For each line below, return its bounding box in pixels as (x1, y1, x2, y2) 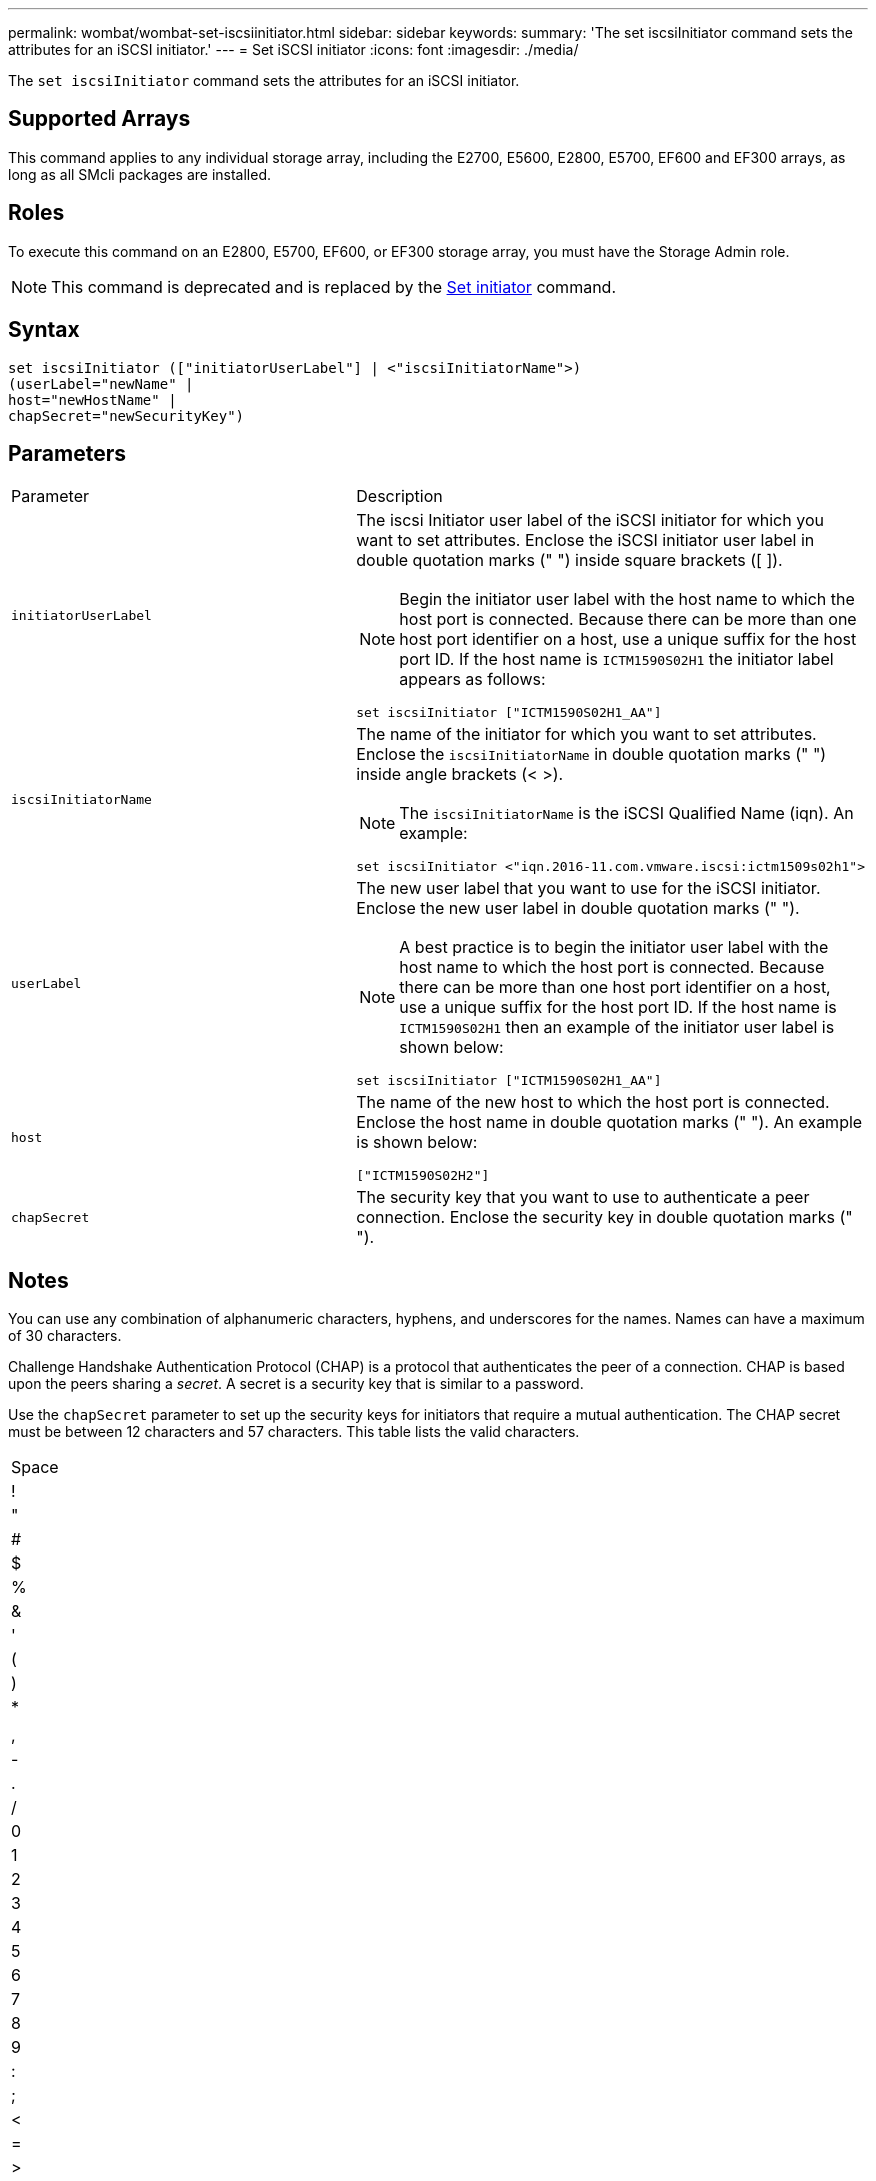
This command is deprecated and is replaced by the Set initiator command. (51, 276, 616, 297)
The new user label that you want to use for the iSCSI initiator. (356, 878, 821, 899)
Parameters (8, 440, 126, 466)
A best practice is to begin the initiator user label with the (399, 937, 829, 958)
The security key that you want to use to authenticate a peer (356, 1187, 810, 1208)
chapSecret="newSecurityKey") (8, 407, 245, 424)
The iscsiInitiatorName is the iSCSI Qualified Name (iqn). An (399, 803, 854, 824)
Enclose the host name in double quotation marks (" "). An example (356, 1112, 863, 1133)
